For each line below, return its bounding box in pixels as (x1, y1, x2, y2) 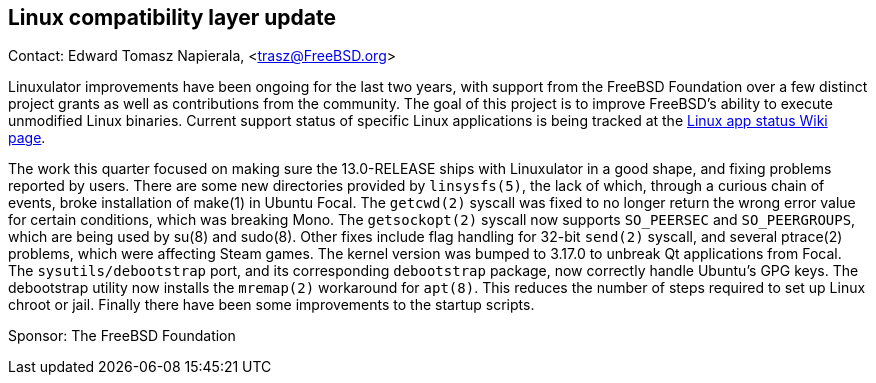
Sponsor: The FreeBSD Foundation (8, 327, 236, 345)
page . (8, 129, 46, 147)
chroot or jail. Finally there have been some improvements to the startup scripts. (8, 296, 535, 314)
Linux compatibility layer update (8, 5, 336, 30)
